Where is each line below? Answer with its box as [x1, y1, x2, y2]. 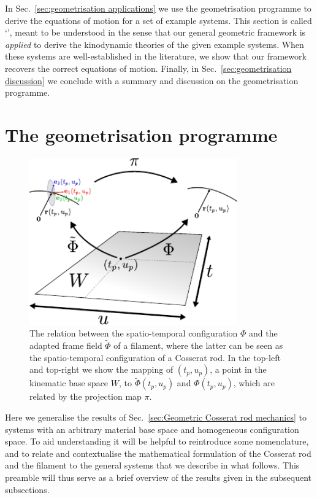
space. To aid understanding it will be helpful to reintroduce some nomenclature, [5, 435, 309, 448]
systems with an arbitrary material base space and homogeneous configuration [5, 422, 299, 435]
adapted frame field [29, 338, 102, 351]
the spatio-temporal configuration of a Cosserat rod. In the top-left [29, 351, 281, 364]
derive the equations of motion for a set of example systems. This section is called [5, 14, 312, 26]
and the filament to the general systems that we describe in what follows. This [5, 459, 300, 472]
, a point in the [210, 363, 267, 376]
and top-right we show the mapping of [29, 363, 174, 376]
